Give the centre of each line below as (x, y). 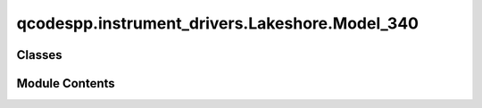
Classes (39, 55)
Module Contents (66, 83)
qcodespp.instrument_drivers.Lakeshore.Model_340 (218, 23)
